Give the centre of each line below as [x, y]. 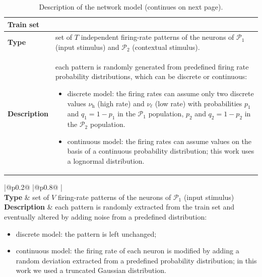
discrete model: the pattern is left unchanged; [86, 233]
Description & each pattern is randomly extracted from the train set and [119, 207]
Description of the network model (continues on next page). [131, 7]
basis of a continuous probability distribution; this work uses [161, 151]
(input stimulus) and [87, 47]
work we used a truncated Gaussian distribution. [91, 270]
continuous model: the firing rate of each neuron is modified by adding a [127, 251]
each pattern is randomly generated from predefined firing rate [152, 66]
